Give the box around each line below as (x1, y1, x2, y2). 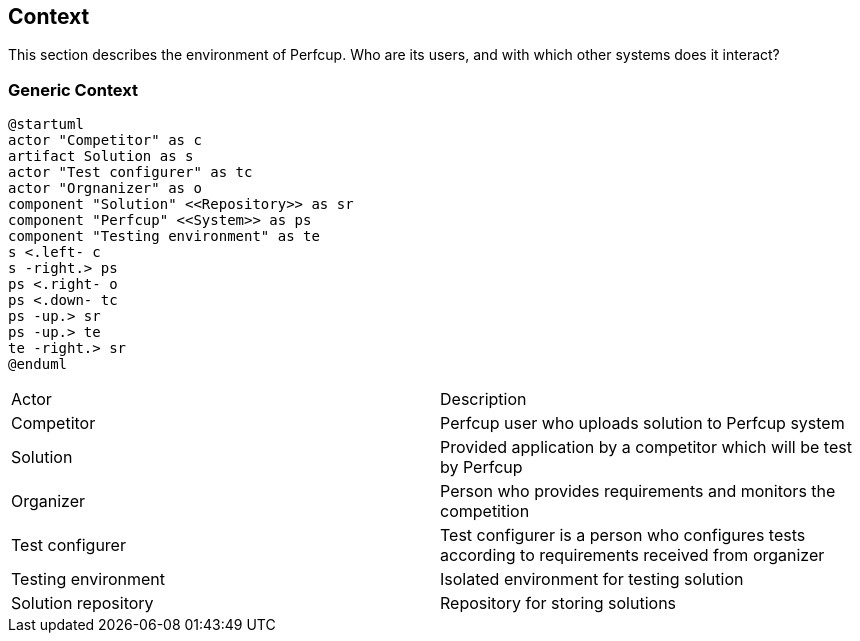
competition (440, 501, 530, 522)
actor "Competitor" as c (8, 132, 202, 149)
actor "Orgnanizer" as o (8, 180, 202, 197)
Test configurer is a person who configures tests (440, 525, 806, 546)
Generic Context (8, 79, 138, 100)
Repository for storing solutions (440, 593, 677, 614)
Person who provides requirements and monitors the (440, 481, 836, 502)
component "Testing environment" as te (8, 228, 320, 245)
